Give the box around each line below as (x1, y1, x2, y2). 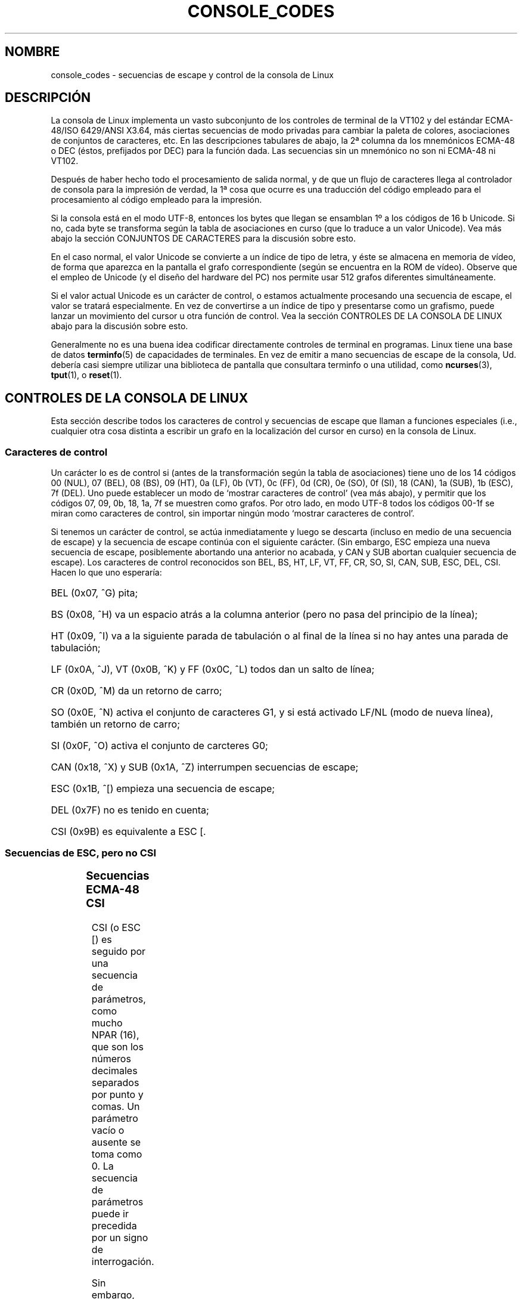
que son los (91, 1040, 144, 1053)
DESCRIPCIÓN (5, 90, 91, 106)
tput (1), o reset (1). (51, 370, 122, 381)
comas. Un (91, 1100, 140, 1112)
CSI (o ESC (91, 921, 141, 933)
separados (91, 1076, 139, 1088)
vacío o (91, 1124, 125, 1136)
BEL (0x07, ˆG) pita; (51, 587, 138, 599)
